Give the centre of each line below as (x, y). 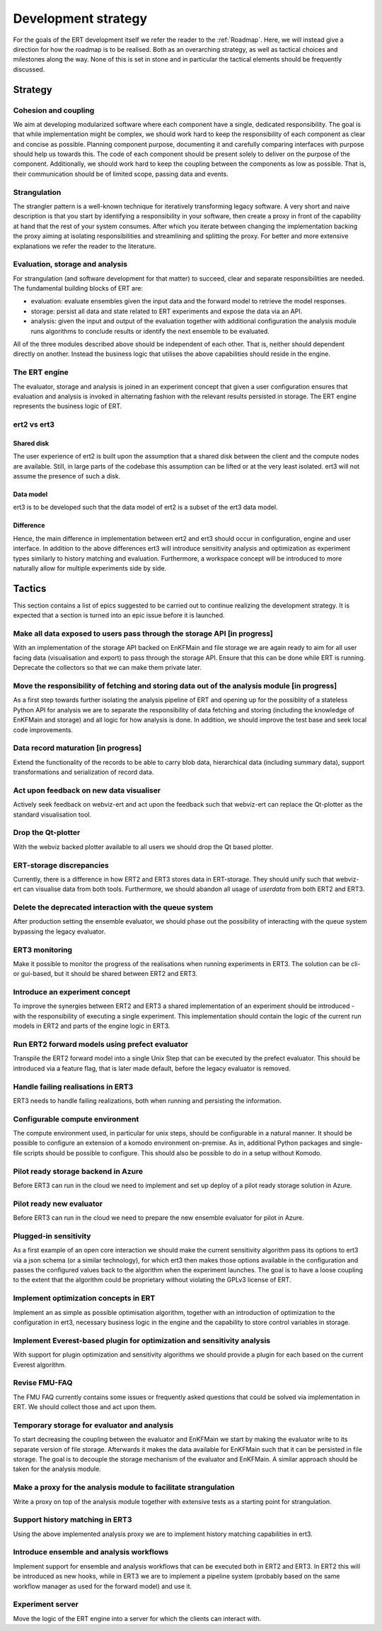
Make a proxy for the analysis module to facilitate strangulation (124, 1487)
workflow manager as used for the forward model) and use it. (103, 1586)
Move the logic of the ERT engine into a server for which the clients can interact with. (137, 1618)
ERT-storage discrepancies (61, 865)
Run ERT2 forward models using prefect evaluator (101, 1044)
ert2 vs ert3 (34, 425)
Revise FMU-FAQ (43, 1383)
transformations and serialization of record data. (83, 772)
